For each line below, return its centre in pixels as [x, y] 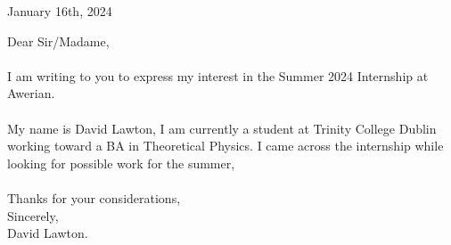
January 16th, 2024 [60, 11]
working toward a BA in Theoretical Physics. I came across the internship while [225, 146]
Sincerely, [33, 215]
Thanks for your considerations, [94, 197]
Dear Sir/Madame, [58, 41]
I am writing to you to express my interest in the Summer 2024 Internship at [218, 75]
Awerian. [31, 93]
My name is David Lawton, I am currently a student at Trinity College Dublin [222, 128]
